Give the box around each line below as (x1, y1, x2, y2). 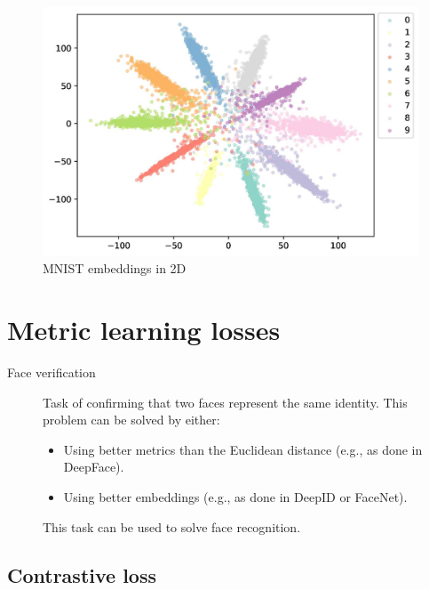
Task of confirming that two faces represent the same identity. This (43, 392, 408, 411)
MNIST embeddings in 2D (43, 259, 187, 278)
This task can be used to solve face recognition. (43, 517, 301, 536)
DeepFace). (63, 457, 124, 476)
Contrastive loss (7, 561, 156, 588)
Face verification (7, 363, 96, 382)
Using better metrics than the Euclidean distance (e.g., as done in (63, 440, 423, 458)
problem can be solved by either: (43, 410, 220, 429)
